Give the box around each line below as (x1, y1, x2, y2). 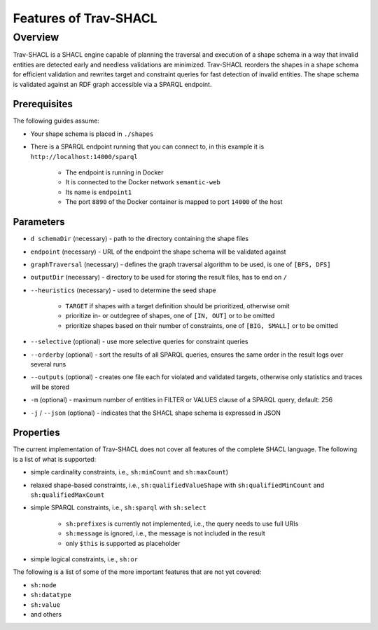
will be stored (30, 383, 70, 391)
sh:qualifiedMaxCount (30, 491, 105, 499)
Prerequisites (13, 98, 73, 110)
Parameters (13, 216, 65, 228)
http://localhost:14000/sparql (30, 153, 138, 160)
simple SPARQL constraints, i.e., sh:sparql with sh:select (30, 503, 206, 512)
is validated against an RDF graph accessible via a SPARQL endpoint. (13, 80, 212, 88)
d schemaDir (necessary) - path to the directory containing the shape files (30, 235, 248, 243)
